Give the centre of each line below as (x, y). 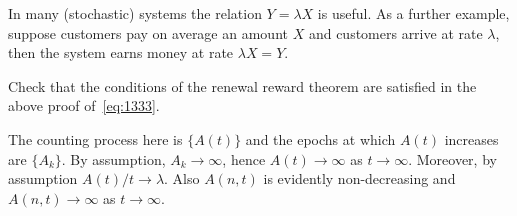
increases (471, 138)
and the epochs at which (320, 138)
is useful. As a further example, (413, 13)
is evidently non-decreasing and (359, 178)
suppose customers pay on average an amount (148, 32)
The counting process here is (95, 138)
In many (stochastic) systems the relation (135, 13)
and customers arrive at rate (395, 32)
